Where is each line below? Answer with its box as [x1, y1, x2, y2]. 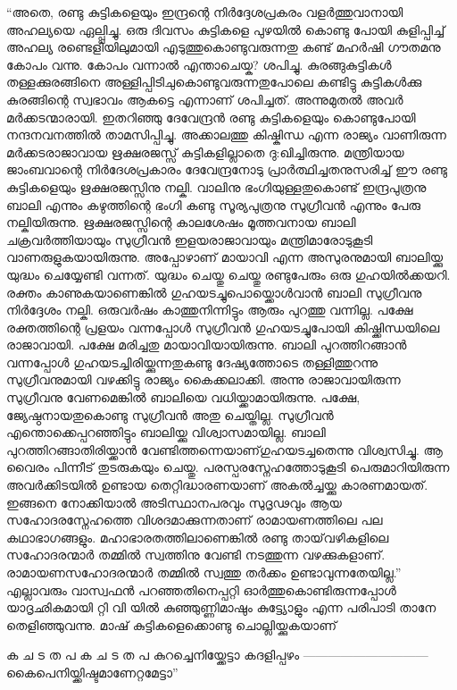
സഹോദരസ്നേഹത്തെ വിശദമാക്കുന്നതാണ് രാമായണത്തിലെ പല [6, 510, 383, 529]
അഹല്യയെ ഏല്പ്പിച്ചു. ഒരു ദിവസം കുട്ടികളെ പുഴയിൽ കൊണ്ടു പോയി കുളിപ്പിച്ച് [6, 20, 445, 38]
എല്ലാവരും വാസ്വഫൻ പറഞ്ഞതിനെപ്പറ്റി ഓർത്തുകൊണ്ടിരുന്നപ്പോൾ [6, 580, 396, 599]
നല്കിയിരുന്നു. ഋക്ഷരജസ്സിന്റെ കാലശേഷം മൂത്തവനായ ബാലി [6, 213, 356, 231]
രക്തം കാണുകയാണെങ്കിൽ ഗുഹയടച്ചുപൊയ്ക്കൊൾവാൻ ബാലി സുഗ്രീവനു [6, 282, 422, 301]
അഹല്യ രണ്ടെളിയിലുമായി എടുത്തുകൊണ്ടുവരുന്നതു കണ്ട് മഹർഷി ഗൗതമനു [6, 38, 441, 56]
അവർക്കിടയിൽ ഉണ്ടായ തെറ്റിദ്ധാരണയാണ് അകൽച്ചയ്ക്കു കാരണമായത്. [6, 475, 428, 494]
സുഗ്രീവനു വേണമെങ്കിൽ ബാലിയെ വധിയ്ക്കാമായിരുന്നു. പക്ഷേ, [6, 388, 361, 407]
